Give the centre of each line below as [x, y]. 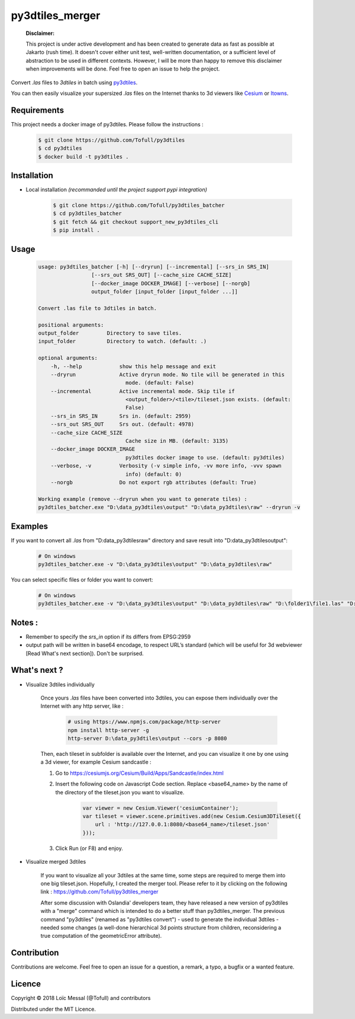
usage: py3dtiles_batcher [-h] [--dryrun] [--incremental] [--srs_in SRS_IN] [154, 266]
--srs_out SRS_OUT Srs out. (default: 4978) [122, 424]
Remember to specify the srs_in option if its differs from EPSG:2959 [108, 637]
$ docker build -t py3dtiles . [84, 156]
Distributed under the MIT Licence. [53, 1009]
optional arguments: [68, 358]
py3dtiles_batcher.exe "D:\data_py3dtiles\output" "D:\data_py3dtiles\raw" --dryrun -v [169, 507]
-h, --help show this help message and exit [133, 366]
